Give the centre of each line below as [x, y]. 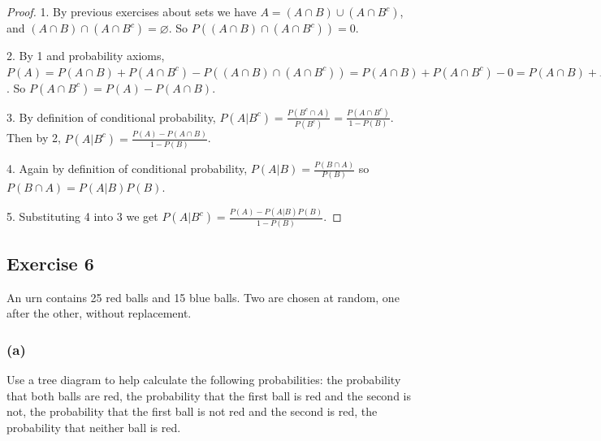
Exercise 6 [50, 264]
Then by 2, [34, 138]
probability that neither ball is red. [94, 428]
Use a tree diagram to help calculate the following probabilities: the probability [204, 380]
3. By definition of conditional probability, [111, 117]
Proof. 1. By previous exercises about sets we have [132, 11]
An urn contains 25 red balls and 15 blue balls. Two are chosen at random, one [203, 297]
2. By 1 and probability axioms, [86, 55]
